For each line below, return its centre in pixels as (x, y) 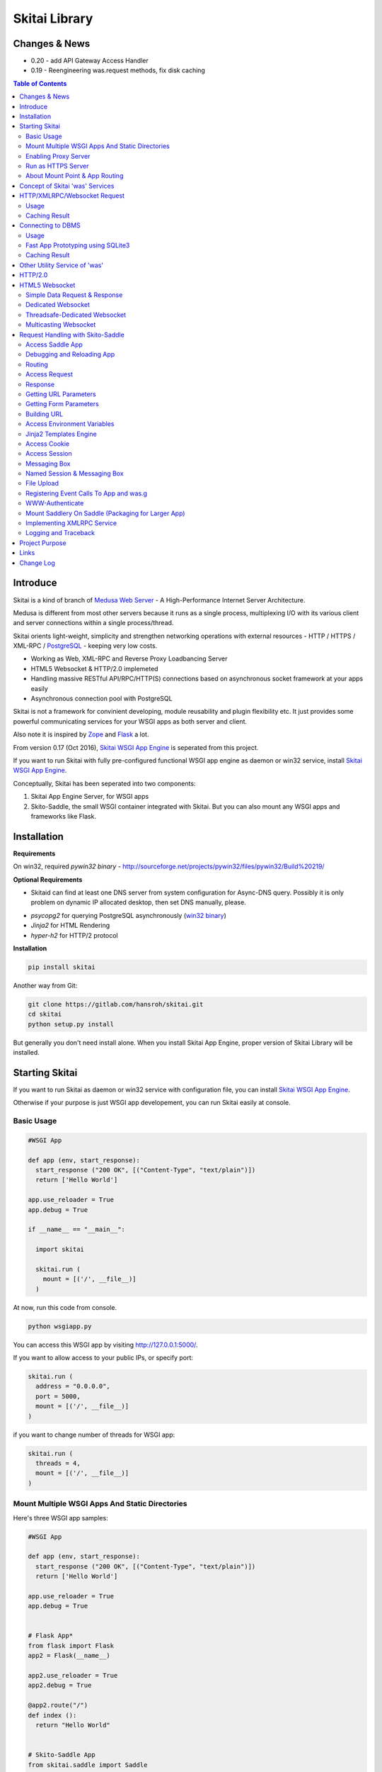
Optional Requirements (48, 880)
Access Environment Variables (70, 424)
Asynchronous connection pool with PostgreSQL (102, 699)
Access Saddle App (54, 344)
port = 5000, (58, 1396)
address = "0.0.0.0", (73, 1386)
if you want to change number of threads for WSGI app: (94, 1435)
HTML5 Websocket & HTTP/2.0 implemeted (94, 668)
